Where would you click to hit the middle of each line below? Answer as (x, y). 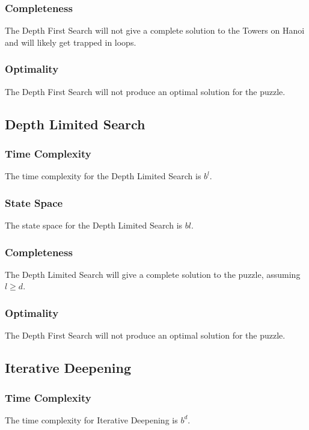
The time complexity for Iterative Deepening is (91, 419)
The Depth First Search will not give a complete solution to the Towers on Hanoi (155, 30)
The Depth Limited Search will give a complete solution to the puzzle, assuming (153, 274)
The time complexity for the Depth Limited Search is (103, 176)
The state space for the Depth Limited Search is (94, 225)
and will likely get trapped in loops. (71, 42)
